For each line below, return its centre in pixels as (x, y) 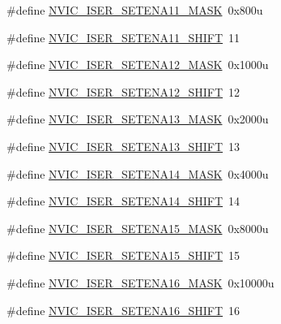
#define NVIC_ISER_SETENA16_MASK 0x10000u (140, 282)
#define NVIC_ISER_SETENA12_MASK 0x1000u (138, 65)
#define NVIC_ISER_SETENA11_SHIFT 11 (123, 37)
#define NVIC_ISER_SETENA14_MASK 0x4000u (138, 173)
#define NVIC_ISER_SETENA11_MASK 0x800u (135, 10)
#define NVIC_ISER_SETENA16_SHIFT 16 (123, 310)
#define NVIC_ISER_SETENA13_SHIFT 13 (123, 146)
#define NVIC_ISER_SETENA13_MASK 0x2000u (138, 119)
